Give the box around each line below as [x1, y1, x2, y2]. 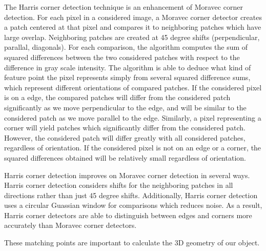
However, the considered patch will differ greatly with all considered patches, [4, 132, 245, 143]
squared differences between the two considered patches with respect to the [4, 51, 240, 62]
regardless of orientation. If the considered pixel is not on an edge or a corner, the [4, 142, 261, 153]
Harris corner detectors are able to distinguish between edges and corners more [4, 209, 252, 220]
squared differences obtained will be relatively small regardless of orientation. [4, 152, 246, 163]
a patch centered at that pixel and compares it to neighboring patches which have [4, 22, 261, 32]
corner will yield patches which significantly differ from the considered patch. [4, 122, 245, 133]
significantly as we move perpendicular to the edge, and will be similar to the [4, 102, 247, 112]
